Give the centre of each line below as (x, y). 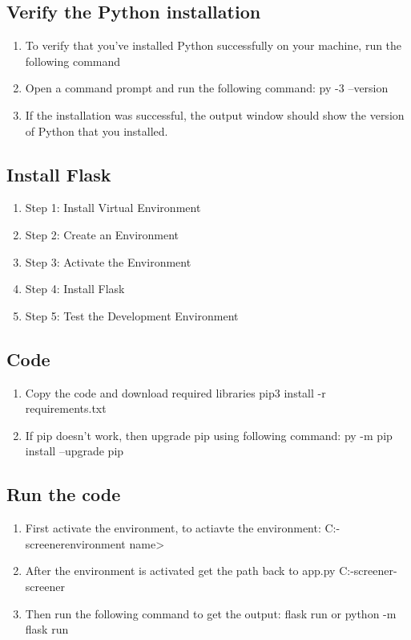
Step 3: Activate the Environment (108, 261)
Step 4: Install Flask (75, 289)
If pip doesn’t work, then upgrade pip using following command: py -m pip (209, 435)
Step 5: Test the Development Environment (132, 315)
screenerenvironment (75, 543)
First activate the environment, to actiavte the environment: (173, 528)
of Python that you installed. (97, 130)
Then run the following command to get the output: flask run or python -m (211, 613)
